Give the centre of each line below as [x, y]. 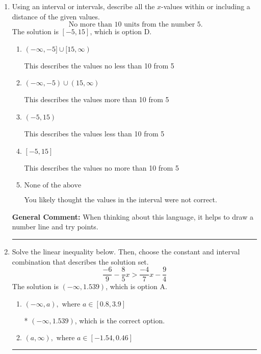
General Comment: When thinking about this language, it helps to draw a [133, 216]
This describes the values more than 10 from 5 [97, 99]
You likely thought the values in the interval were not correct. [121, 199]
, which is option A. [136, 286]
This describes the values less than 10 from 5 [94, 133]
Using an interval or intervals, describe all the [83, 6]
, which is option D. [121, 31]
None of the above [53, 186]
